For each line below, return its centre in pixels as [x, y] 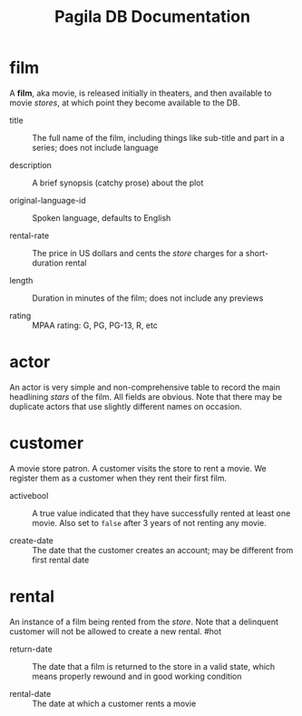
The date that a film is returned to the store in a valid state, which [154, 666]
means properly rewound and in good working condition [137, 676]
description [31, 164]
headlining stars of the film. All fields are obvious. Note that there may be [146, 396]
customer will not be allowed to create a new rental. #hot [116, 631]
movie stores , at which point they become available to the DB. [125, 103]
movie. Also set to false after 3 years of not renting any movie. [149, 522]
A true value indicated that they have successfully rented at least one [161, 513]
